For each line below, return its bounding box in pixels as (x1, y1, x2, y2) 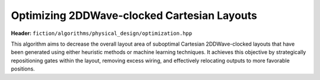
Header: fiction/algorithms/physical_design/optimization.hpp (11, 30, 193, 37)
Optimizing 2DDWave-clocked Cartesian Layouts (11, 9, 258, 22)
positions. (11, 65, 35, 72)
